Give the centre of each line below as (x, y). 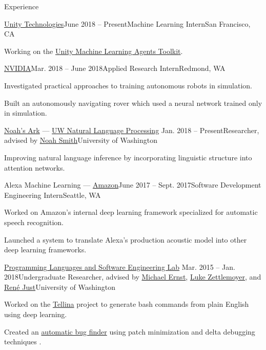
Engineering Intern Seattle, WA (53, 195)
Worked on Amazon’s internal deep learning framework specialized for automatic (131, 212)
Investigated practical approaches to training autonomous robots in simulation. (128, 85)
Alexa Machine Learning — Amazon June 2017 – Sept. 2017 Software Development (133, 185)
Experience (22, 6)
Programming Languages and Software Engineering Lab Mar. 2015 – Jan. (120, 266)
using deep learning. (36, 314)
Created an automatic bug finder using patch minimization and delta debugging (130, 331)
